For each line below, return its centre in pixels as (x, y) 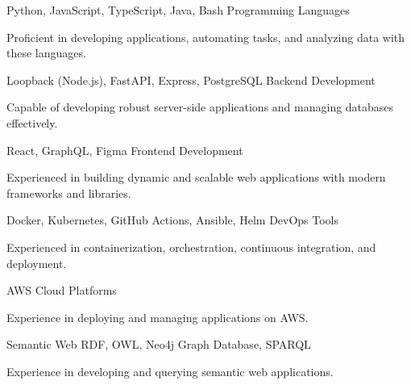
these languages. (46, 53)
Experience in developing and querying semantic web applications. (170, 371)
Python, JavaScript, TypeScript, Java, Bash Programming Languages (178, 10)
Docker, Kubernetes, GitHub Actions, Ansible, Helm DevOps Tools (173, 220)
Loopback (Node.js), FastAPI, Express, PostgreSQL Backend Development (191, 80)
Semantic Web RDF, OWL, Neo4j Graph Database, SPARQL (159, 344)
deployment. (37, 263)
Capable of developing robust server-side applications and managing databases (200, 107)
